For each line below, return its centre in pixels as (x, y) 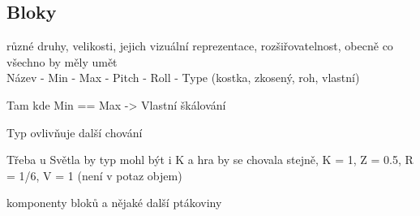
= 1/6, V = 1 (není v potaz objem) (94, 175)
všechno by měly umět (62, 61)
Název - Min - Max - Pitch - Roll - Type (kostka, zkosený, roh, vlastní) (183, 78)
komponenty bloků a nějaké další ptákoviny (114, 203)
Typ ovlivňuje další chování (75, 132)
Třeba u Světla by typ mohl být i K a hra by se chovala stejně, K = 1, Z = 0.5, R (210, 160)
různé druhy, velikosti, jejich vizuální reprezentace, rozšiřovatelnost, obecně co (200, 46)
